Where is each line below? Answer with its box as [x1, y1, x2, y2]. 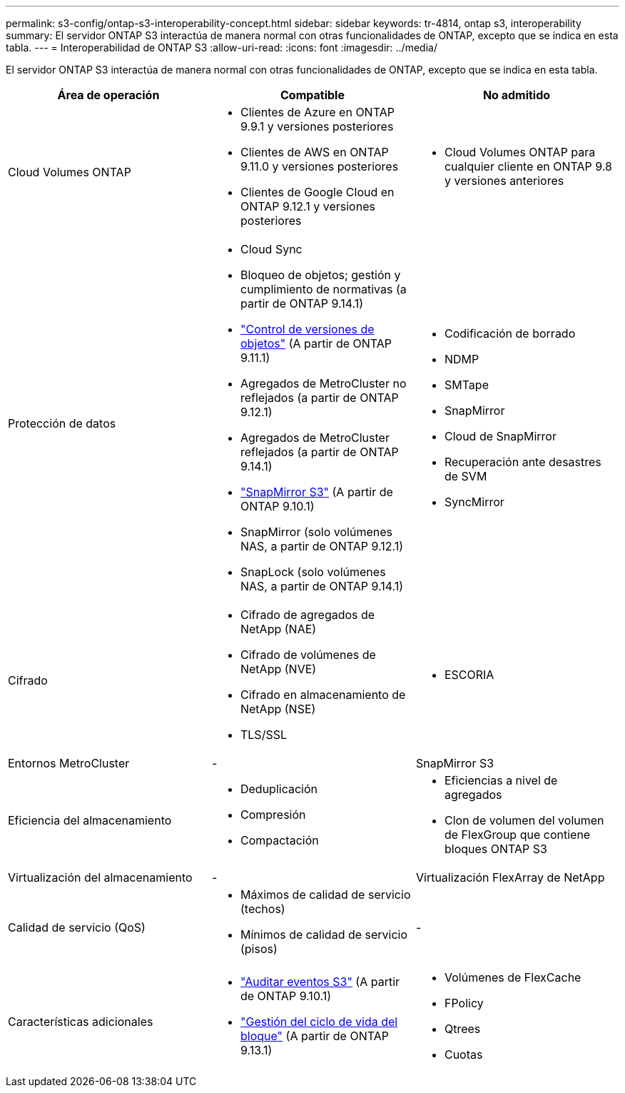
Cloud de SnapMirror [444, 429, 557, 443]
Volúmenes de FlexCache [444, 970, 581, 984]
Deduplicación [240, 782, 318, 796]
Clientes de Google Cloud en [240, 185, 395, 199]
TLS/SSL [240, 727, 287, 742]
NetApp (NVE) [240, 662, 317, 676]
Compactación [240, 833, 319, 847]
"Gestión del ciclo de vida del [240, 1014, 398, 1029]
